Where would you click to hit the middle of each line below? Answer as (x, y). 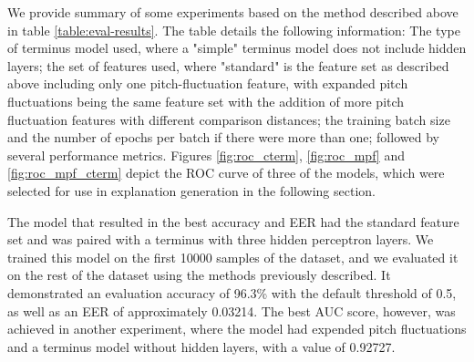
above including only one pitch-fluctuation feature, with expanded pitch (208, 83)
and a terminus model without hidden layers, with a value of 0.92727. (201, 346)
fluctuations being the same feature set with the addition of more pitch (206, 101)
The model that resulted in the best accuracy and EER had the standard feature (233, 221)
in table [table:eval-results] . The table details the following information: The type (234, 30)
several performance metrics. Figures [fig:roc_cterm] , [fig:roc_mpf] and (206, 155)
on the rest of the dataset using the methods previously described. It (199, 275)
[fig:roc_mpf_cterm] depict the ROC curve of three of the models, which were (226, 173)
